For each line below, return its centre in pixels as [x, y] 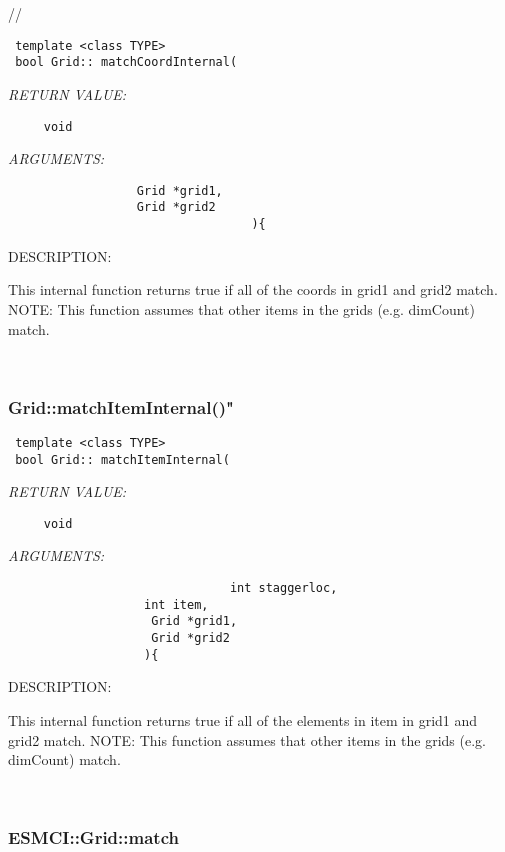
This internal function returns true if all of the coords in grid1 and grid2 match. [253, 289]
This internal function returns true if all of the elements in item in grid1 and [243, 719]
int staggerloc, [283, 588]
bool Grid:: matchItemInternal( [122, 459]
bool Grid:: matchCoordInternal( [126, 62]
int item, [176, 604]
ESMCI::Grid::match [93, 837]
